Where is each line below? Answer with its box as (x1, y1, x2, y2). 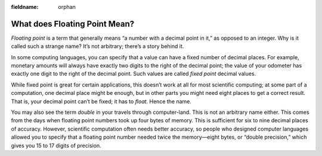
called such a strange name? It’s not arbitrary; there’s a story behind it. (11, 43, 184, 50)
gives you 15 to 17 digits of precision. (11, 142, 101, 149)
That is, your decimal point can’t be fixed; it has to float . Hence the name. (11, 98, 192, 105)
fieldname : (11, 4, 39, 10)
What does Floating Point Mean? (11, 18, 135, 29)
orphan (58, 4, 76, 10)
